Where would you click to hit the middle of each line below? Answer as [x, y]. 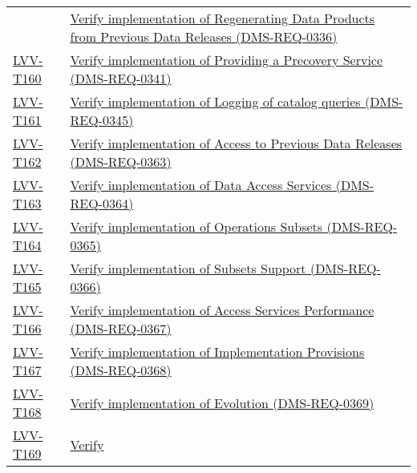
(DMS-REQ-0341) [121, 78]
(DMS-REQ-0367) [121, 328]
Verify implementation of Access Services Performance [222, 310]
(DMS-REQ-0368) [121, 370]
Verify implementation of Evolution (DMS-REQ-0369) [222, 402]
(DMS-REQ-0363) [121, 162]
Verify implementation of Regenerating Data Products [223, 18]
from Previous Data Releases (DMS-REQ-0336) [204, 36]
